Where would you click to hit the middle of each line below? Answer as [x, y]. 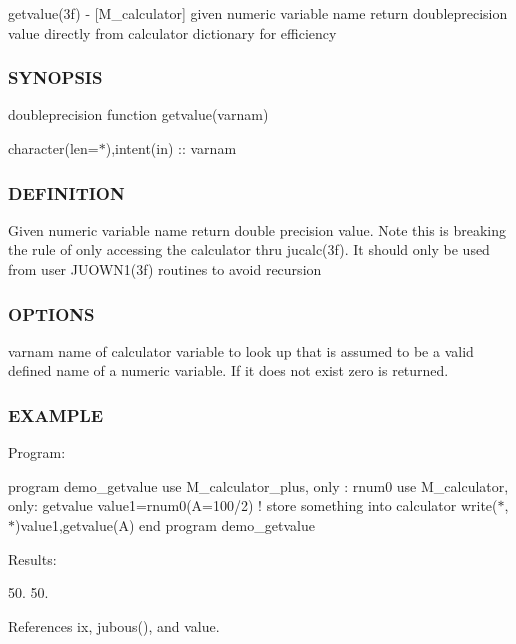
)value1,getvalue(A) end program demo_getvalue [165, 525]
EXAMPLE [56, 414]
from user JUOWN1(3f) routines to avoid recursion [165, 269]
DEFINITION [66, 192]
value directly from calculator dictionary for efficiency [172, 32]
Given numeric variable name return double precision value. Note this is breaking [257, 229]
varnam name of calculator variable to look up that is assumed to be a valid [241, 350]
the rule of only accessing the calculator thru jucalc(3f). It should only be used [249, 249]
